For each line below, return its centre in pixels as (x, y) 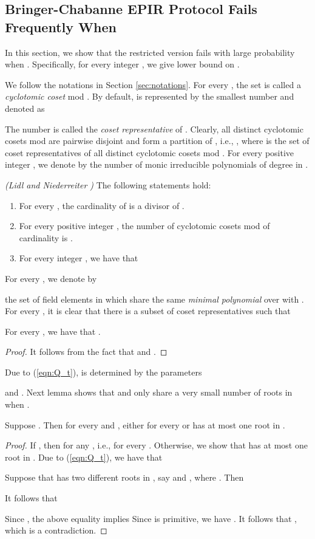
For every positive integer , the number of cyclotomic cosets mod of (144, 226)
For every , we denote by (51, 278)
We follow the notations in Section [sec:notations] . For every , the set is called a (153, 84)
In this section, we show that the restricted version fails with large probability (150, 52)
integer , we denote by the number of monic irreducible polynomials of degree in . (157, 164)
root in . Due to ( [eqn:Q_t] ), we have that (84, 457)
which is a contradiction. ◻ (56, 530)
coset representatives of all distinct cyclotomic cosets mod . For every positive (150, 152)
